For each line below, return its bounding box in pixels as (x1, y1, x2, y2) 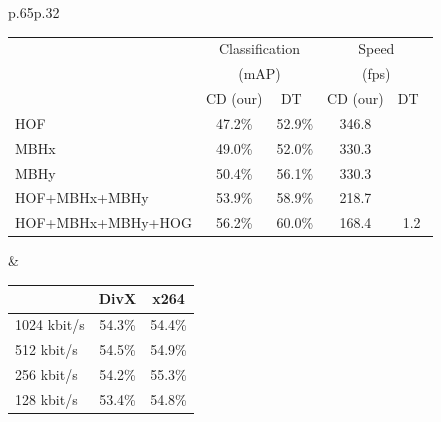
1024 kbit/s (15, 314, 85, 335)
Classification (218, 38, 301, 59)
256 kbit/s (15, 363, 78, 384)
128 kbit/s (15, 388, 78, 409)
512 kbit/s (15, 339, 78, 360)
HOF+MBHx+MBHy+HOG (15, 212, 192, 233)
